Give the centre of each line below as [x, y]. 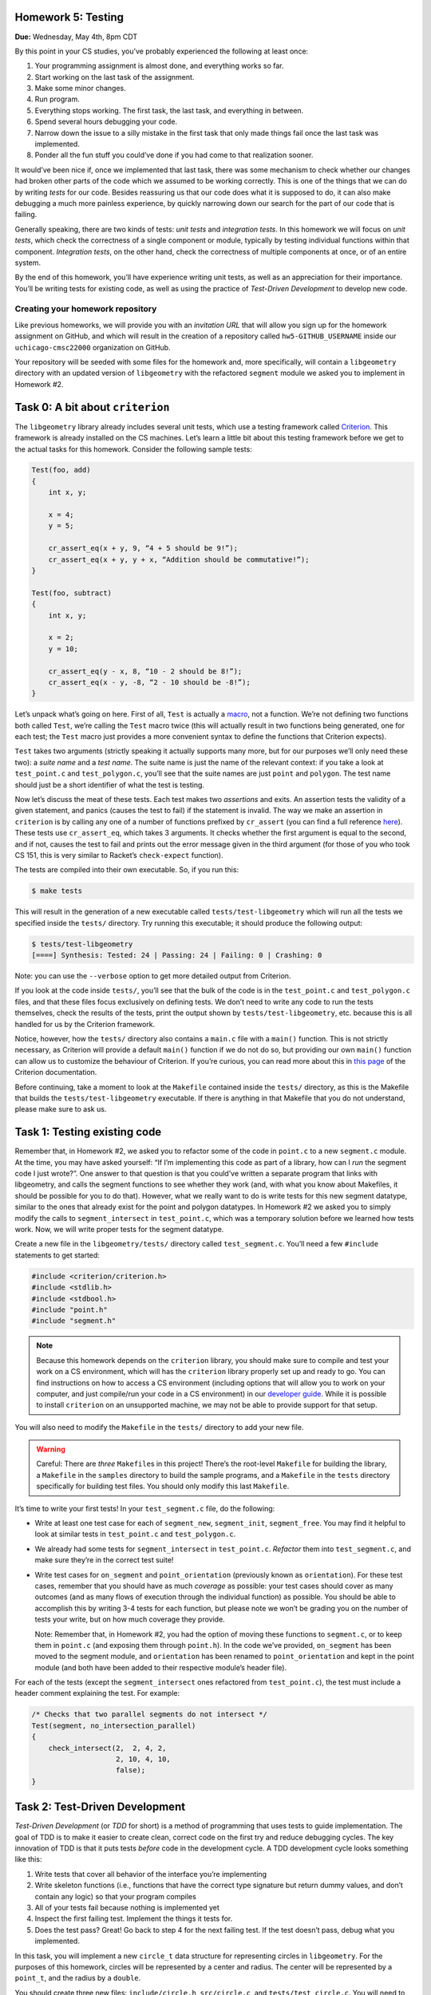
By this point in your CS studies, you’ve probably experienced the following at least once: [162, 51]
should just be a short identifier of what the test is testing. [110, 784]
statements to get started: [57, 1255]
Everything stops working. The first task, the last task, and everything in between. [169, 110]
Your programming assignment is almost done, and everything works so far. [159, 66]
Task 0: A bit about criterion [92, 407]
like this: [28, 1859]
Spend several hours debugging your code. [106, 122]
